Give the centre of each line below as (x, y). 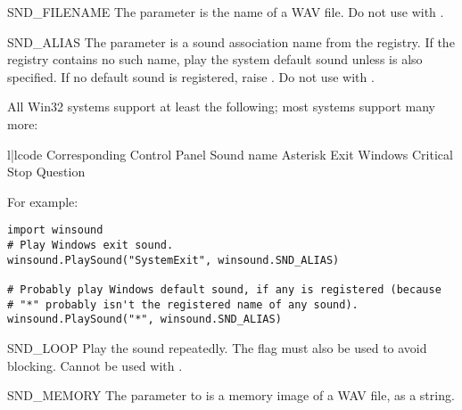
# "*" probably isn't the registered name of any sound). (183, 304)
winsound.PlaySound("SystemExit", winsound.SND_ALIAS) (173, 260)
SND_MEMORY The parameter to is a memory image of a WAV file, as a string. (231, 395)
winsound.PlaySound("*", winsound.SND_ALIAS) (144, 320)
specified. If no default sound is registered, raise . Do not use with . (191, 76)
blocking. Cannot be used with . (95, 365)
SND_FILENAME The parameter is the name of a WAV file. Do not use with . (226, 12)
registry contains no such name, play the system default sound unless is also (215, 59)
